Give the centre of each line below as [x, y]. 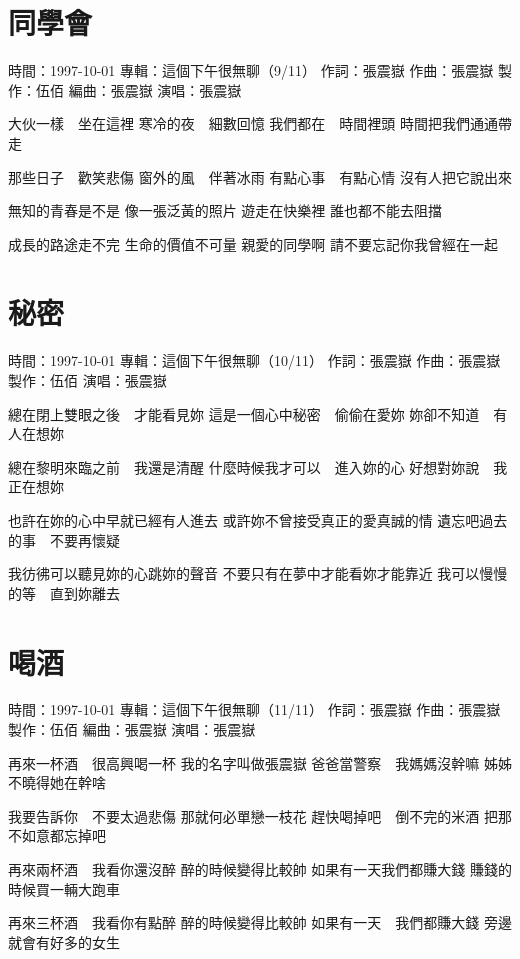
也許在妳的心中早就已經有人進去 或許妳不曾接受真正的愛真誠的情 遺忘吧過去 [258, 519]
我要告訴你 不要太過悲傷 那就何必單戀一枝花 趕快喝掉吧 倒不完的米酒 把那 [260, 815]
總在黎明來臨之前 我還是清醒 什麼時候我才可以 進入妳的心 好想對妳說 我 [258, 466]
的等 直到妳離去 [64, 592]
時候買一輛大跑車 [64, 888]
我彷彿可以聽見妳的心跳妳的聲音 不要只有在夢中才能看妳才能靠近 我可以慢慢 [258, 573]
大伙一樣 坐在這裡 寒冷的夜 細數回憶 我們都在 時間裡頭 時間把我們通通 [253, 123]
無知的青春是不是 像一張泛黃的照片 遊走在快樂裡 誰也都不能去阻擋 [225, 210]
